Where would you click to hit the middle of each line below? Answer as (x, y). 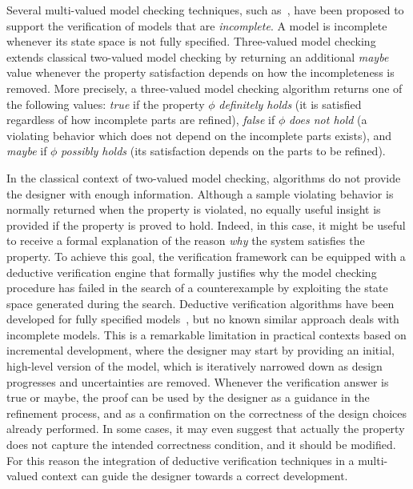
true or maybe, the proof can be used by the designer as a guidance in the (188, 397)
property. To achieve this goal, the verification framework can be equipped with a (206, 256)
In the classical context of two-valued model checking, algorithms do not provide (204, 177)
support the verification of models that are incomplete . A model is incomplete (197, 25)
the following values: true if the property (106, 104)
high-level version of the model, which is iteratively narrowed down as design (194, 366)
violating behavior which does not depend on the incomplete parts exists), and (199, 135)
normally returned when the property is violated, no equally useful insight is (194, 209)
